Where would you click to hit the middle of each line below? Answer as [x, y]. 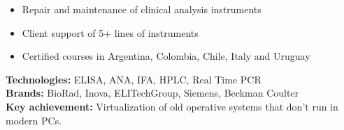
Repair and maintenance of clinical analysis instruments [142, 9]
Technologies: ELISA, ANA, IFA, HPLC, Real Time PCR [134, 79]
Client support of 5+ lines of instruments [110, 32]
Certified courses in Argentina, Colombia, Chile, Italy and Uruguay [166, 56]
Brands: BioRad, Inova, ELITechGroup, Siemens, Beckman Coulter [152, 93]
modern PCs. [34, 120]
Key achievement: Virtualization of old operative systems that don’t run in [172, 106]
